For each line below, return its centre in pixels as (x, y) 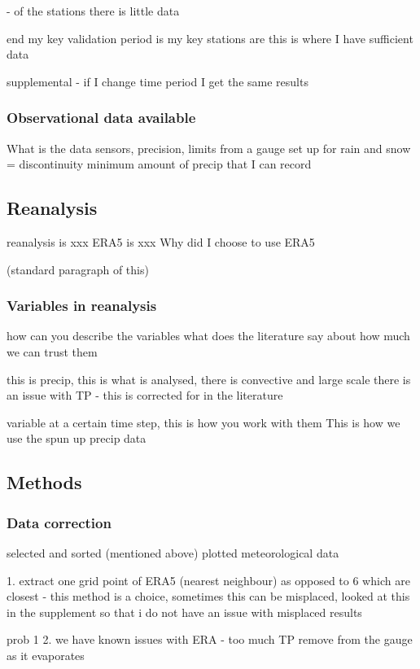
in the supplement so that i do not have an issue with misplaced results (184, 612)
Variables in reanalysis (82, 306)
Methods (44, 482)
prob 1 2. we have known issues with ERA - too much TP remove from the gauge (210, 639)
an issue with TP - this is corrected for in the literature (145, 395)
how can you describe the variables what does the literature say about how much (208, 336)
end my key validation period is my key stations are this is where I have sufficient (210, 38)
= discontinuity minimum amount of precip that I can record (159, 164)
